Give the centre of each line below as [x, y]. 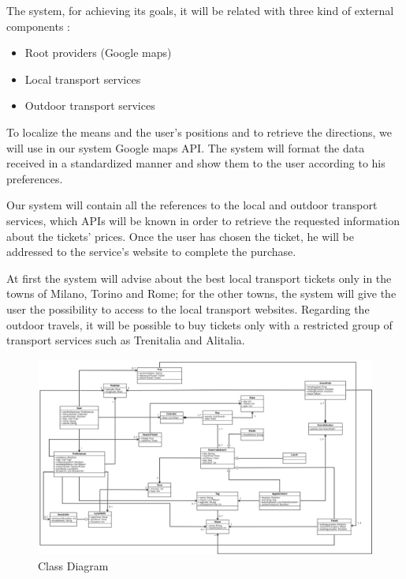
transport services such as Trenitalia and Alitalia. [126, 340]
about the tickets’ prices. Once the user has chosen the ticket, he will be [181, 236]
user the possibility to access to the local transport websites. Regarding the [188, 308]
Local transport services [83, 79]
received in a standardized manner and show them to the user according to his [196, 163]
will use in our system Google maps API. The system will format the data [186, 147]
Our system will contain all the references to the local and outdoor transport [192, 205]
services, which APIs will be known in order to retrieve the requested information [203, 220]
